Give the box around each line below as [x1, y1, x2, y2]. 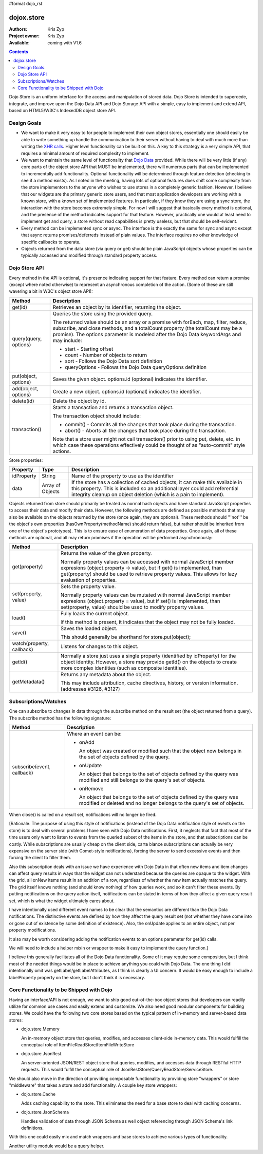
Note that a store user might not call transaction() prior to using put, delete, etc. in [53, 435, 241, 442]
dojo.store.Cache [21, 1091, 56, 1097]
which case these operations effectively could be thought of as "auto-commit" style [53, 441, 245, 448]
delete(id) [12, 397, 34, 404]
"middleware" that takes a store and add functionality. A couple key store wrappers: [9, 1082, 177, 1088]
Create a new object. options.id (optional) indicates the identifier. [53, 388, 202, 395]
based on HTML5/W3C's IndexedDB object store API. [9, 108, 116, 114]
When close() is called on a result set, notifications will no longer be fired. [9, 812, 157, 817]
